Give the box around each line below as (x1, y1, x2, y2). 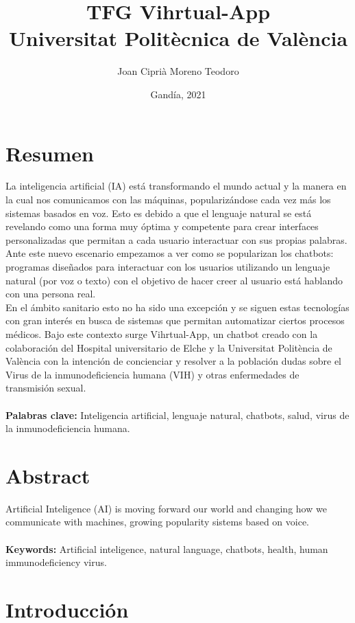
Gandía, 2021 (150, 87, 206, 101)
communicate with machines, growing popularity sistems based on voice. (5, 514, 309, 529)
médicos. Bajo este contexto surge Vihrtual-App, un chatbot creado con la (5, 326, 318, 341)
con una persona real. (5, 286, 96, 301)
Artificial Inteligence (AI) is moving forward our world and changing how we (5, 501, 327, 515)
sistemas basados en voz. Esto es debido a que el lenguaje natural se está (5, 205, 312, 220)
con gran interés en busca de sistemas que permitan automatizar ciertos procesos (5, 313, 345, 328)
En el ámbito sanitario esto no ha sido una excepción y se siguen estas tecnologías (5, 299, 350, 314)
